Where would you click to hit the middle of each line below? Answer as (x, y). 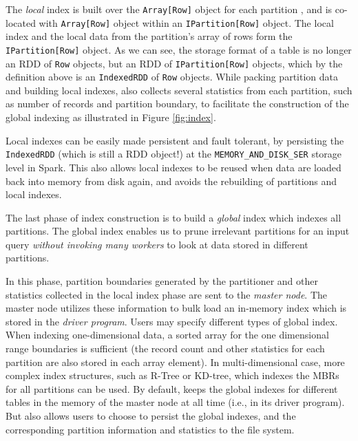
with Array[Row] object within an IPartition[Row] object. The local (186, 22)
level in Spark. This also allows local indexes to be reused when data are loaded (173, 167)
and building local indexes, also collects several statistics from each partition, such (179, 90)
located (21, 22)
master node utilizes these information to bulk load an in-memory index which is (176, 308)
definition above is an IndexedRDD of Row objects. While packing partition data (172, 77)
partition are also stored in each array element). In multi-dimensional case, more (175, 362)
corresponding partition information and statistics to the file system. (150, 429)
